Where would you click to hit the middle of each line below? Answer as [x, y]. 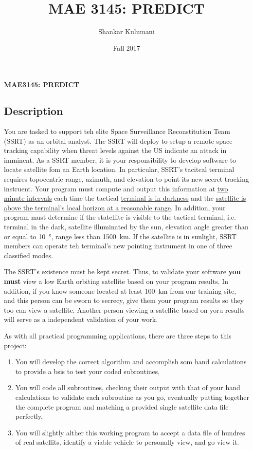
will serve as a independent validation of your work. [81, 319]
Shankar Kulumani [126, 31]
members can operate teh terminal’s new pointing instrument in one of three [118, 246]
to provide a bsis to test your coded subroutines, [88, 371]
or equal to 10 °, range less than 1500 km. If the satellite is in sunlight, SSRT [120, 236]
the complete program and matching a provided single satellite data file [122, 406]
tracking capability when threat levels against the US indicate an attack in [115, 150]
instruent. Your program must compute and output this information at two [116, 188]
